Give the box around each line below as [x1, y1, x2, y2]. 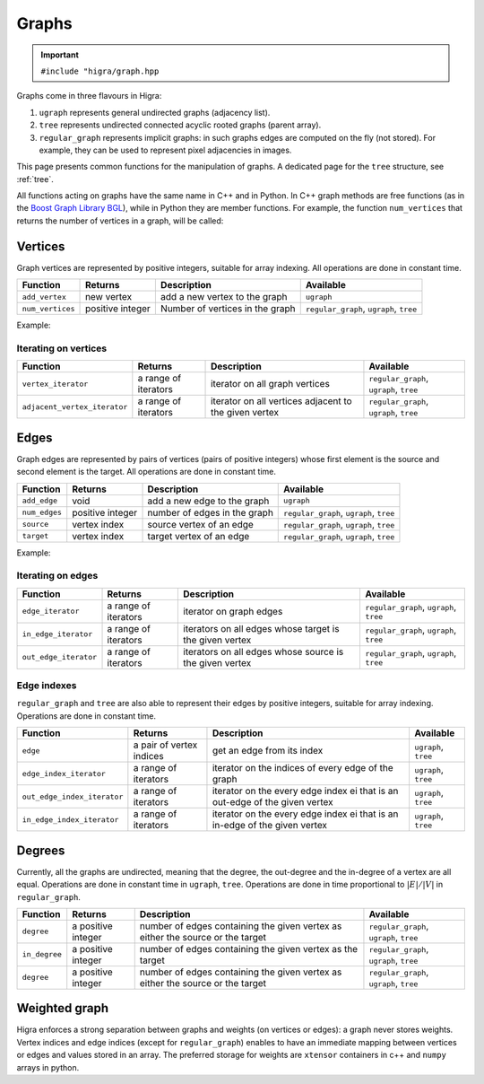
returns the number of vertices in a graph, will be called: [16, 215, 224, 226]
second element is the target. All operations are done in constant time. [16, 467, 277, 477]
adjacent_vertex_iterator [22, 402, 128, 412]
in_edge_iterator [22, 629, 93, 639]
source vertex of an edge [147, 518, 255, 530]
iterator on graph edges [183, 605, 283, 617]
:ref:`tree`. [16, 173, 54, 184]
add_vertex [22, 292, 67, 302]
